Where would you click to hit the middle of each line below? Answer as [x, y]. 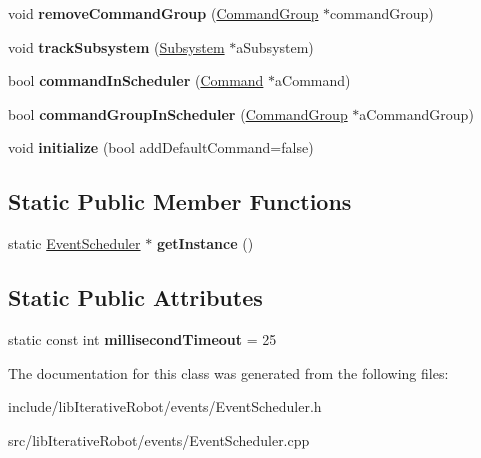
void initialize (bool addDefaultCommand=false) [161, 147]
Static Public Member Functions [180, 201]
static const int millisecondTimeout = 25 [142, 338]
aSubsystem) [275, 46]
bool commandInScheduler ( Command [136, 80]
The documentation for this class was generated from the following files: [228, 372]
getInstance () [205, 243]
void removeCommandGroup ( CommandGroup [163, 13]
